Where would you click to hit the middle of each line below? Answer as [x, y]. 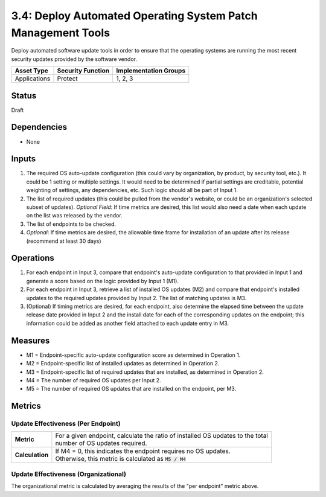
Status [24, 96]
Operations [33, 258]
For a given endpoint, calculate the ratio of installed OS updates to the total [161, 436]
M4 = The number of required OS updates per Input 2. [94, 380]
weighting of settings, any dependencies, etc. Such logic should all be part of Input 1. [132, 190]
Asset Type [31, 71]
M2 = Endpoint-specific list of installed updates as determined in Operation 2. [123, 364]
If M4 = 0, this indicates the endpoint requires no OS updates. [143, 451]
